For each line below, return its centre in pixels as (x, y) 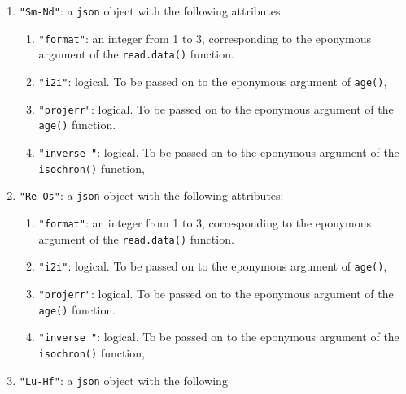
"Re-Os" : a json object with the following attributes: (151, 195)
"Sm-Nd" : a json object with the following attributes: (151, 11)
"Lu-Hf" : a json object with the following (123, 380)
